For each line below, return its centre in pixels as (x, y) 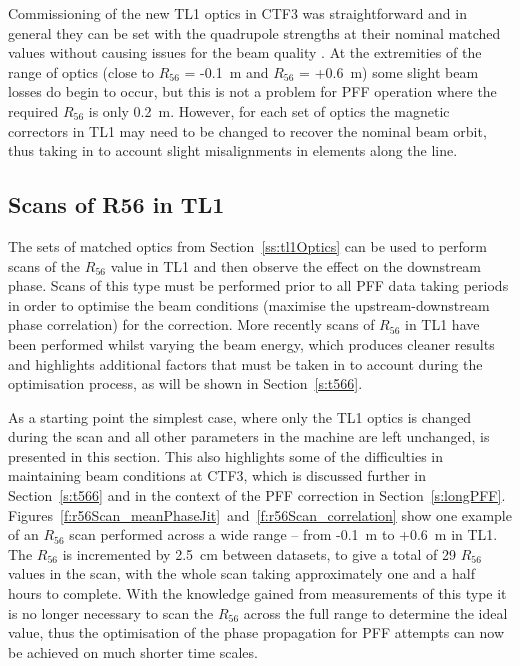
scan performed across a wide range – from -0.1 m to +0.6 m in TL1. (283, 534)
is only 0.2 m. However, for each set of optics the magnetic (269, 110)
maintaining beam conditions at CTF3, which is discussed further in (217, 475)
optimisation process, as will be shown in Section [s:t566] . (185, 383)
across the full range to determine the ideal (375, 612)
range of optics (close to (81, 71)
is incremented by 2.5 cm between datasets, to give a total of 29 (259, 553)
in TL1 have (442, 324)
